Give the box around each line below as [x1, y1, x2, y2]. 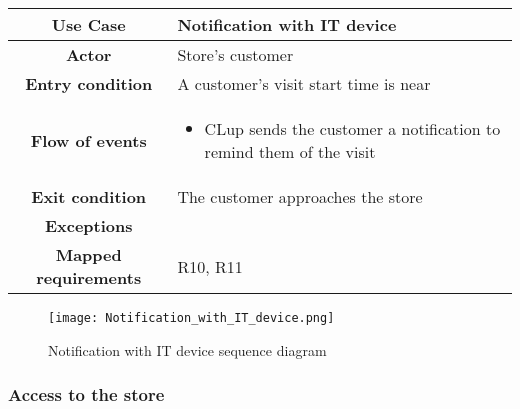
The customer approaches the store [177, 185, 423, 208]
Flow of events [30, 128, 147, 152]
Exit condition [31, 185, 147, 208]
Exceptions [44, 214, 133, 237]
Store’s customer [177, 43, 294, 66]
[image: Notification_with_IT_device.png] [48, 311, 335, 325]
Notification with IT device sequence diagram [48, 339, 327, 360]
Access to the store [8, 382, 165, 407]
